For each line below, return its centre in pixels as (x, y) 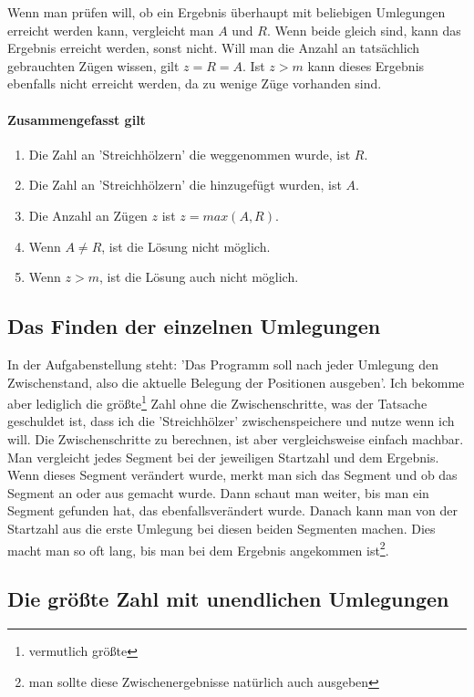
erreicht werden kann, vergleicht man (111, 30)
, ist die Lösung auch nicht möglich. (199, 277)
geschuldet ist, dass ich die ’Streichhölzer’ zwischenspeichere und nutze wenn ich (231, 421)
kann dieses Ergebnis (366, 65)
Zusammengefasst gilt (77, 119)
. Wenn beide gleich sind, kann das (364, 30)
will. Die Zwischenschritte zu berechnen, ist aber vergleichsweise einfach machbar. (236, 438)
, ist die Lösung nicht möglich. (186, 246)
